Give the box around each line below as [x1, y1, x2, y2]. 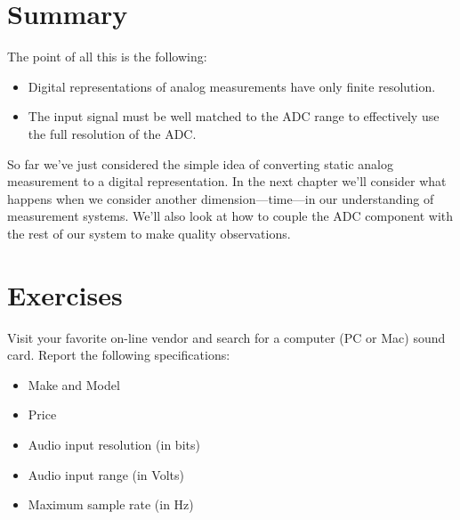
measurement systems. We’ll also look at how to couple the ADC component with [7, 207, 454, 225]
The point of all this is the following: [7, 47, 207, 66]
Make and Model [28, 375, 120, 394]
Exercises [7, 276, 123, 313]
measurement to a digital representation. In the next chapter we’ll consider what [7, 172, 447, 191]
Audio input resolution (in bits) [28, 435, 200, 453]
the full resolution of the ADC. [28, 124, 197, 142]
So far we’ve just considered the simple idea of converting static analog [7, 154, 394, 173]
